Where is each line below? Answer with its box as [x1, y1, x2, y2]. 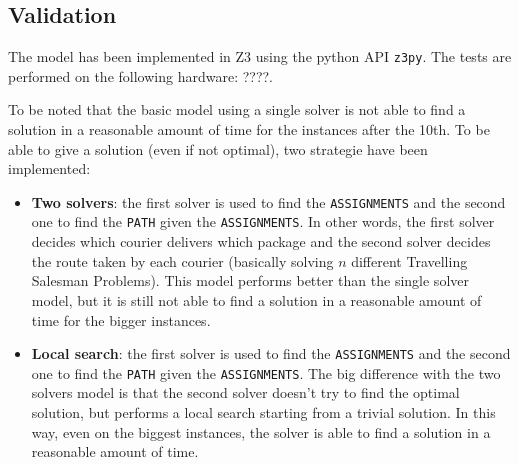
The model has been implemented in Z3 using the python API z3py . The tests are [8, 46, 512, 67]
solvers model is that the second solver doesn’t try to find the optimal [31, 382, 460, 403]
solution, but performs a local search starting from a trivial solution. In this [31, 402, 496, 423]
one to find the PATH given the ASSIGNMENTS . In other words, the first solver [31, 211, 495, 232]
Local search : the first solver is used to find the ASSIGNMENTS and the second [31, 343, 511, 364]
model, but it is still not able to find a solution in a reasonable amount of [31, 289, 482, 310]
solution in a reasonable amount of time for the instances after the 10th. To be [8, 119, 490, 140]
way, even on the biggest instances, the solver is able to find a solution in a [31, 421, 491, 442]
